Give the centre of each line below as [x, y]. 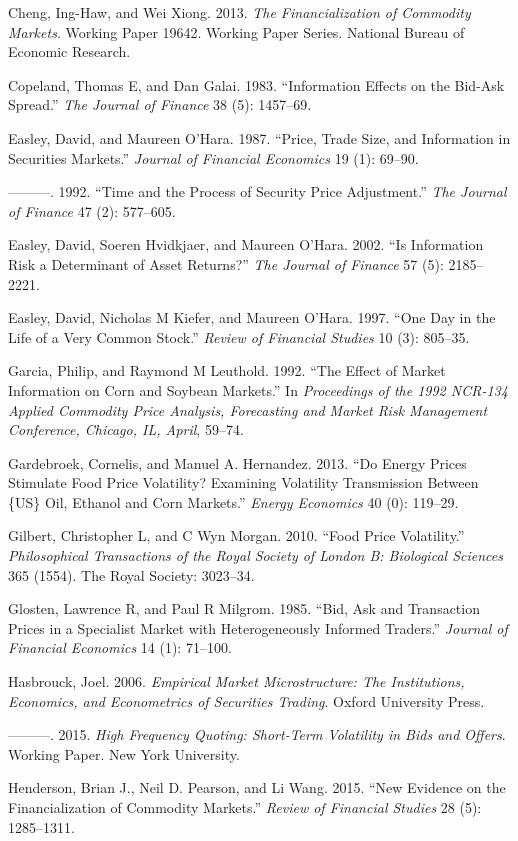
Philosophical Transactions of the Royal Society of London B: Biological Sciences [255, 555]
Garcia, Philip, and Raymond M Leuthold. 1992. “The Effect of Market [227, 370]
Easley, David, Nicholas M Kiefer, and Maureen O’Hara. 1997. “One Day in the [252, 317]
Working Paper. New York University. [124, 753]
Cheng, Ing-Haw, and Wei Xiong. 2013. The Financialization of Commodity [239, 12]
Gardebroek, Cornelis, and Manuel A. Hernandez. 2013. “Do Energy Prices [237, 462]
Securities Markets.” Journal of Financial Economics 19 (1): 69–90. [213, 157]
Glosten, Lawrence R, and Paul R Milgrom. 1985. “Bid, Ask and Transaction [244, 608]
